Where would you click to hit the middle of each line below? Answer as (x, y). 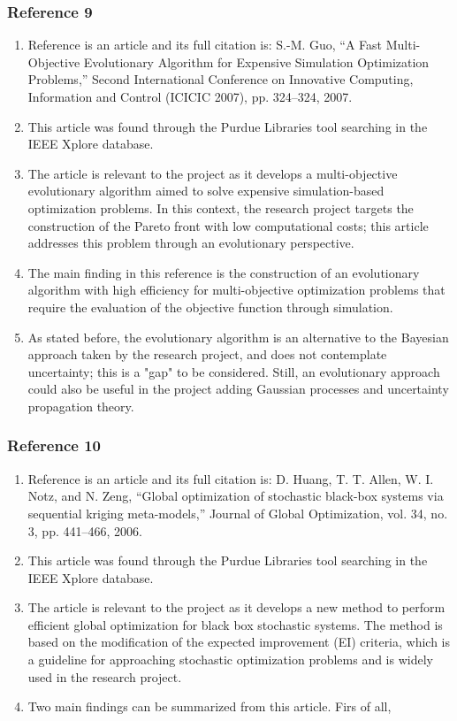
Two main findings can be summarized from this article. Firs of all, (209, 706)
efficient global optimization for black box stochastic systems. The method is (235, 624)
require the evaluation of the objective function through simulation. (210, 307)
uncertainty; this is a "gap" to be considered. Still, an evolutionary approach (234, 371)
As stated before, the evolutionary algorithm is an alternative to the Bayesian (238, 337)
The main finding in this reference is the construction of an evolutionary (224, 272)
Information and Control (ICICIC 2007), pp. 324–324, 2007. (190, 96)
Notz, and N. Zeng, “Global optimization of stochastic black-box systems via (236, 496)
